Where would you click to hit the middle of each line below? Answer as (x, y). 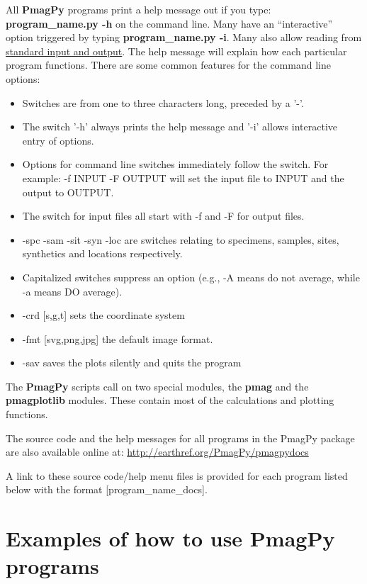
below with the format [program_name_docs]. (107, 489)
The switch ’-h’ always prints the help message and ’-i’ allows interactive (180, 127)
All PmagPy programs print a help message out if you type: (139, 9)
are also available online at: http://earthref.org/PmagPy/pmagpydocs (157, 452)
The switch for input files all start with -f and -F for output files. (163, 216)
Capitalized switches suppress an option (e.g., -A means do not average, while (191, 277)
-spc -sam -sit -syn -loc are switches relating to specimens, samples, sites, (181, 239)
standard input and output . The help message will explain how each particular (176, 51)
